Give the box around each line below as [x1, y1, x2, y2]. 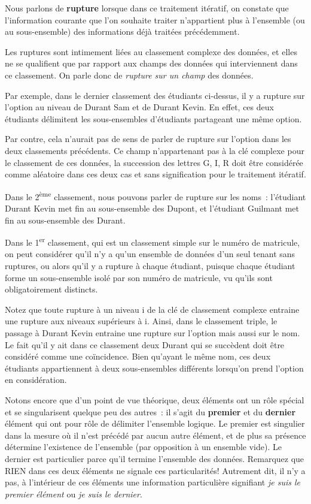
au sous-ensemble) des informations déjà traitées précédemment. [5, 25, 240, 38]
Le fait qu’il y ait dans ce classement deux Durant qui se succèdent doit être [5, 338, 285, 351]
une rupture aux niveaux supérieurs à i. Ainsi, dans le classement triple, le [5, 315, 278, 327]
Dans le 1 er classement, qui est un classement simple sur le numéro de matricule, [5, 234, 300, 248]
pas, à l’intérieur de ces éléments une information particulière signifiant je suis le [5, 476, 301, 488]
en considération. [5, 373, 67, 386]
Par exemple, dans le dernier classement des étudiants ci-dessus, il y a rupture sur [5, 89, 305, 101]
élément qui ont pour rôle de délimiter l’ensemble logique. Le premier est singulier [5, 417, 305, 430]
